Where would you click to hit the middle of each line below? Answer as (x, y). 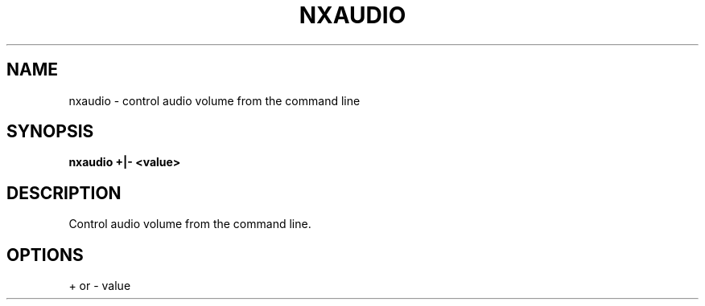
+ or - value (100, 286)
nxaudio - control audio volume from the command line (214, 100)
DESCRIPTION (64, 193)
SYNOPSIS (50, 132)
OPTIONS (45, 255)
